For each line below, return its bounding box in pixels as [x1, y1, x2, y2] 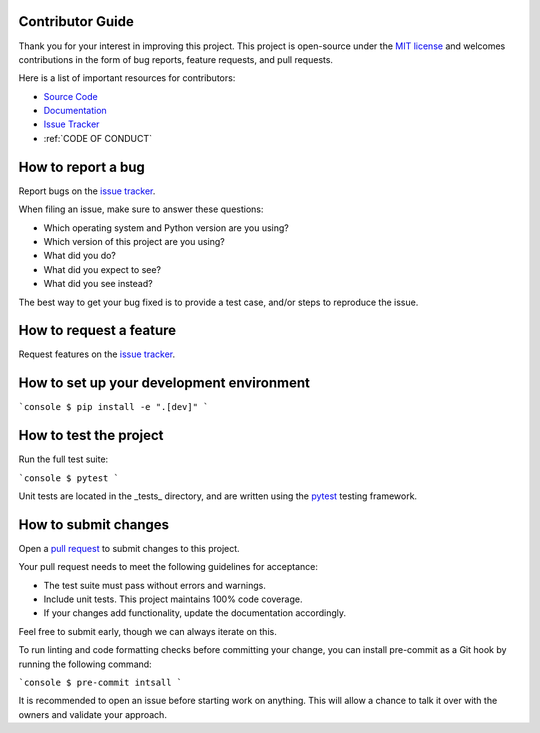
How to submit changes [18, 516, 170, 533]
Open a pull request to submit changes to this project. [18, 542, 240, 554]
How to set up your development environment [18, 375, 310, 392]
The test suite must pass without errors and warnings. [43, 579, 267, 591]
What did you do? [43, 250, 117, 262]
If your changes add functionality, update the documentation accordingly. [43, 607, 347, 619]
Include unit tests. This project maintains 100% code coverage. [43, 593, 303, 605]
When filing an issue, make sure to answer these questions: [18, 203, 264, 215]
